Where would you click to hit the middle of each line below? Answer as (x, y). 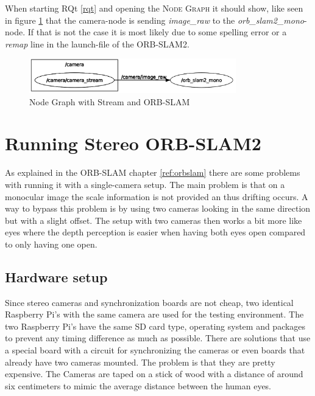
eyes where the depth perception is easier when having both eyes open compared (155, 232)
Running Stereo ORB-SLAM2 (133, 143)
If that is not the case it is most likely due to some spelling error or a (157, 32)
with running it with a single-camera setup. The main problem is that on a (145, 184)
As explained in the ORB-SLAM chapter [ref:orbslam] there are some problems (153, 172)
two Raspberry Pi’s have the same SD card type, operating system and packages (155, 326)
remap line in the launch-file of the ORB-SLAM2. (97, 43)
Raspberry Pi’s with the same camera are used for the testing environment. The (154, 314)
